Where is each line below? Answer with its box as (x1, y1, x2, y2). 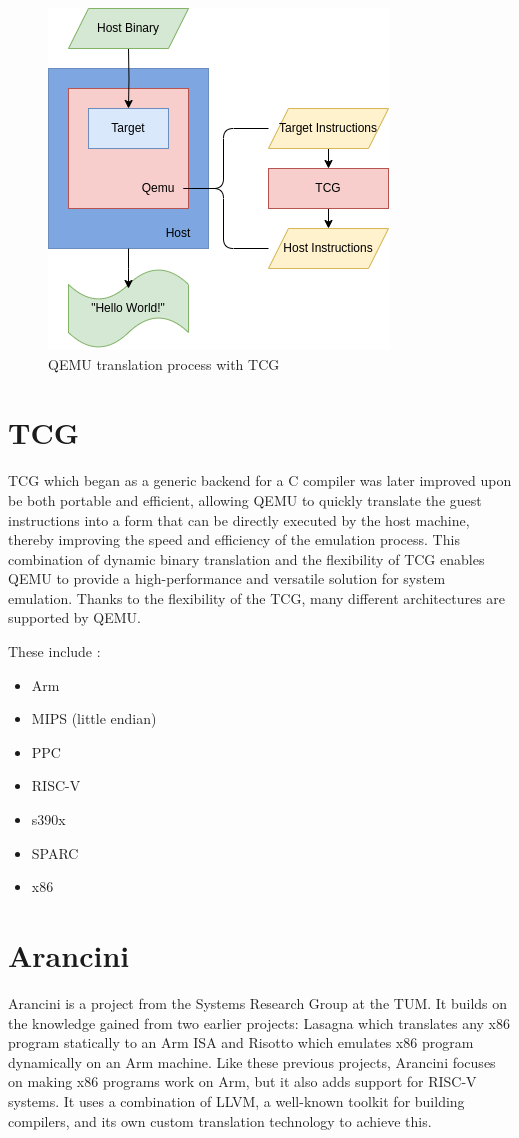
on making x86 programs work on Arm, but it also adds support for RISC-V (8, 1071, 477, 1092)
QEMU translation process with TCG (48, 353, 280, 374)
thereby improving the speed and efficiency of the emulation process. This (8, 529, 460, 550)
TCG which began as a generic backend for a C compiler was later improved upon (8, 470, 512, 491)
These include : (8, 641, 101, 662)
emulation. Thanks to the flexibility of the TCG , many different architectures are (8, 587, 506, 608)
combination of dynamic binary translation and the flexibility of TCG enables (8, 548, 485, 569)
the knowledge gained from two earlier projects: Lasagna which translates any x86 (8, 1012, 510, 1033)
